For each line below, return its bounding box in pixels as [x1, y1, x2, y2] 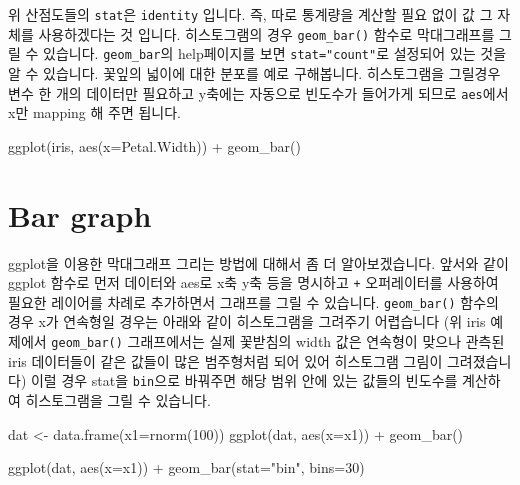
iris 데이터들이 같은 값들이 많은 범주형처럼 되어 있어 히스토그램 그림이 [8, 350, 443, 371]
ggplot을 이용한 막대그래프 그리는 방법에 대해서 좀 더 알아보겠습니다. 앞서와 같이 [8, 252, 509, 273]
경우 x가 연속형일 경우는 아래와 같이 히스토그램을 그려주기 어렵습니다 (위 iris [8, 311, 486, 332]
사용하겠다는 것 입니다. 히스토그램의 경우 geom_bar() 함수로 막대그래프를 [38, 23, 495, 44]
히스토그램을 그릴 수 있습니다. [25, 389, 211, 410]
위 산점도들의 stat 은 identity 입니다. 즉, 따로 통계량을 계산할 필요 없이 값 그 [8, 4, 493, 24]
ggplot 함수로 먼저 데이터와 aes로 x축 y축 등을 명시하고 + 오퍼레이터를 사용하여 [8, 272, 499, 293]
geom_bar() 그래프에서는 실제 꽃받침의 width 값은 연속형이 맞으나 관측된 [51, 331, 505, 352]
